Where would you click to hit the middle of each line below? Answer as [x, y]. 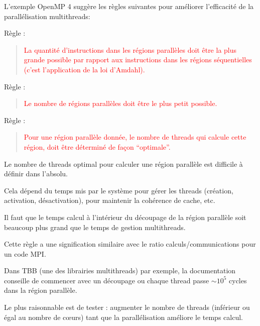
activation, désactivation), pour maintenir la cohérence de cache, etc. [110, 200]
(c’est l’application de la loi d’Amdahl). [84, 69]
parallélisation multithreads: [47, 16]
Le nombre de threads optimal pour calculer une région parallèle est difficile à [123, 164]
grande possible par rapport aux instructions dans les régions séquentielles [138, 60]
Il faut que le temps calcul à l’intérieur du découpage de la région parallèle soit [125, 217]
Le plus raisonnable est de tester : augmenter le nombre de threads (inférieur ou [127, 307]
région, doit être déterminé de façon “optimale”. [97, 146]
